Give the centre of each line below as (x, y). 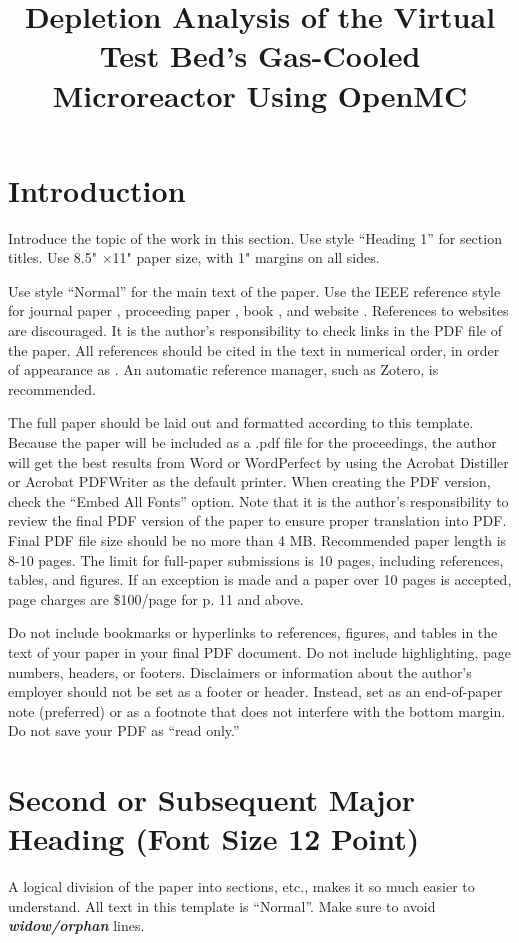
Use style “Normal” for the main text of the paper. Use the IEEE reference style (254, 290)
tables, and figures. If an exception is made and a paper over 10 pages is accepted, (260, 579)
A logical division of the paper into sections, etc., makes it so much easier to (241, 886)
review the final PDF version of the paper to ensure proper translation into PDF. (257, 520)
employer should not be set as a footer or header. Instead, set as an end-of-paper (255, 691)
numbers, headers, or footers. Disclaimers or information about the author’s (240, 671)
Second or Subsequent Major (212, 799)
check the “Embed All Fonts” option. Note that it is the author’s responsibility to (258, 500)
